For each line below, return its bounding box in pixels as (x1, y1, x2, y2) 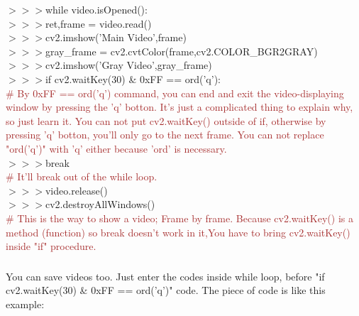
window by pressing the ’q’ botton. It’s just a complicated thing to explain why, (6, 99, 353, 114)
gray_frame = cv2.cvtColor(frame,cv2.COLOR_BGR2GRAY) (45, 43, 318, 58)
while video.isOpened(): (45, 2, 148, 16)
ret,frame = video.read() (45, 16, 152, 31)
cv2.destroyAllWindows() (45, 197, 155, 212)
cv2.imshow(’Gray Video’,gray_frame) (45, 58, 212, 72)
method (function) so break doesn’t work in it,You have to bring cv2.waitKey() (6, 224, 350, 239)
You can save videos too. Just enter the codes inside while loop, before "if (6, 268, 325, 283)
